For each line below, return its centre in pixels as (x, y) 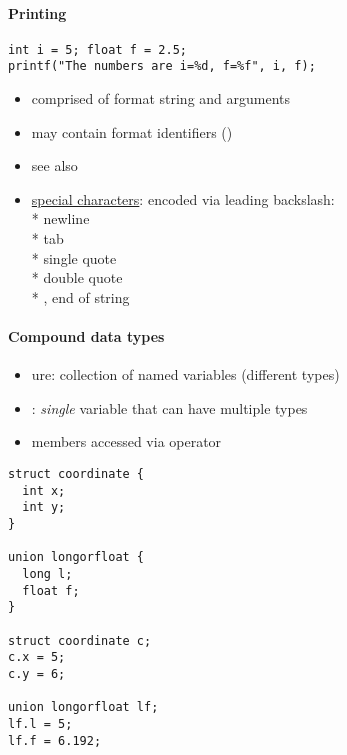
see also (54, 165)
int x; (44, 490)
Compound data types (86, 336)
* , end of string (80, 296)
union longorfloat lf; (83, 707)
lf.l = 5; (40, 723)
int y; (44, 507)
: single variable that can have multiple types (169, 407)
